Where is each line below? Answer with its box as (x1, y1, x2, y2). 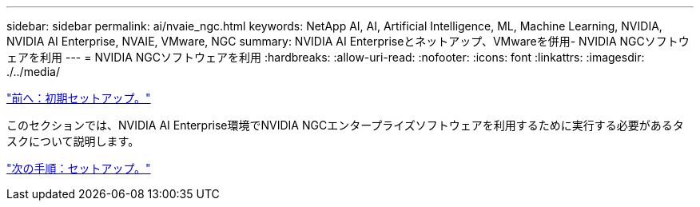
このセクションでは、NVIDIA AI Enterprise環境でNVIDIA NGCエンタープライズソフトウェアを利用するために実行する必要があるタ (6, 118, 684, 132)
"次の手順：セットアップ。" (6, 161, 151, 175)
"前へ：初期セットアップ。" (6, 91, 151, 105)
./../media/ (6, 65, 60, 78)
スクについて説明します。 (6, 134, 140, 148)
